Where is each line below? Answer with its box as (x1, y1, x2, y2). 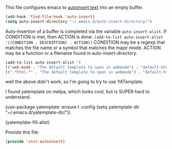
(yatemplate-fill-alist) (5, 119, 50, 125)
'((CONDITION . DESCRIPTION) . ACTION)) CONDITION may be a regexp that (5, 39, 165, 45)
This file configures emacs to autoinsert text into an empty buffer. (5, 5, 144, 10)
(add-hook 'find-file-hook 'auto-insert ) (5, 14, 95, 19)
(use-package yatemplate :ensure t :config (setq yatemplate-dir (5, 104, 140, 110)
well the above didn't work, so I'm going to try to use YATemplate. (5, 79, 144, 85)
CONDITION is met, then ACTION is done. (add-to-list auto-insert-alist (5, 33, 163, 40)
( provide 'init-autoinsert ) (5, 139, 66, 144)
